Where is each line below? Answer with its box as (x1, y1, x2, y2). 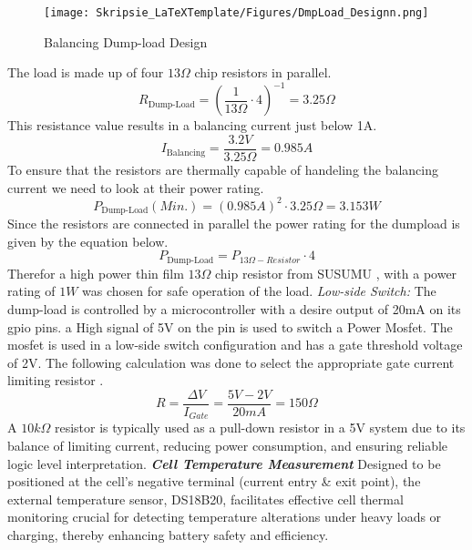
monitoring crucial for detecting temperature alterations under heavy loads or (7, 507, 442, 526)
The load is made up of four (7, 63, 164, 82)
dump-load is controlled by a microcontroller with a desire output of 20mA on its (7, 299, 461, 318)
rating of (7, 281, 56, 300)
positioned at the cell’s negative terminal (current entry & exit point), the (7, 472, 421, 491)
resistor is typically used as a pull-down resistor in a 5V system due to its (54, 418, 466, 437)
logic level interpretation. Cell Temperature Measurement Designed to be (7, 453, 441, 473)
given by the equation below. (7, 231, 169, 250)
